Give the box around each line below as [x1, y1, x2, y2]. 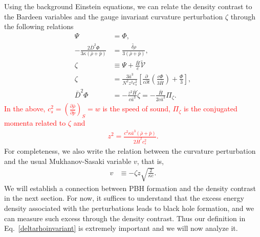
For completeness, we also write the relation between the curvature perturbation [4, 146, 256, 156]
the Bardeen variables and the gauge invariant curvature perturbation [4, 11, 223, 21]
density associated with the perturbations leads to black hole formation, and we [4, 202, 254, 213]
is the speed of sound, [102, 103, 170, 114]
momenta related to [4, 117, 66, 128]
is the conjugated [183, 103, 237, 114]
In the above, [4, 103, 46, 114]
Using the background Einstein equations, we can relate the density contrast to [4, 1, 252, 11]
